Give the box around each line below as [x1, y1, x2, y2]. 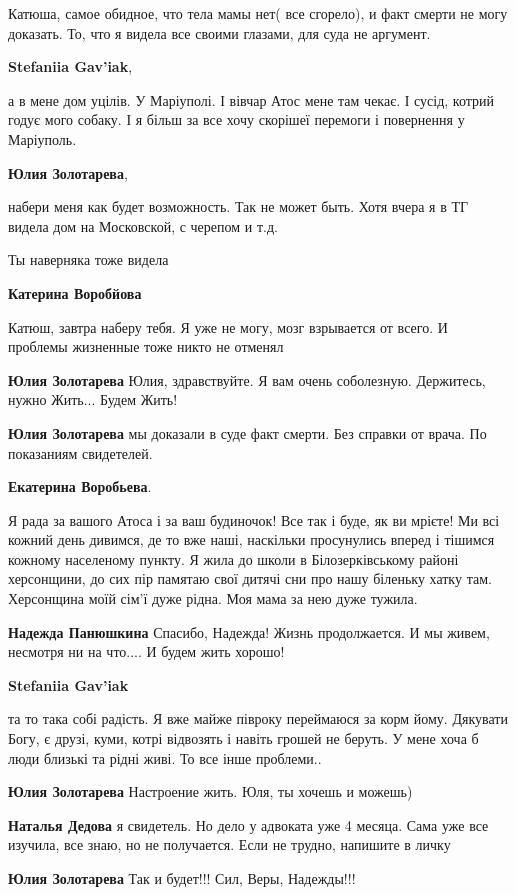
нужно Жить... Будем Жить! [8, 389, 178, 410]
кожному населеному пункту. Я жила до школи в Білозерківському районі [8, 548, 459, 569]
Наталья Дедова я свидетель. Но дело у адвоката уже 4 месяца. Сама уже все [8, 814, 489, 835]
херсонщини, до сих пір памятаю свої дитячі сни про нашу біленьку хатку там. [8, 568, 492, 589]
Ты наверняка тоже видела [8, 249, 169, 270]
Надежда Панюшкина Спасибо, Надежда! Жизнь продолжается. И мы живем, [8, 621, 490, 642]
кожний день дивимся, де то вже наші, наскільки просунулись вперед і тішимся [8, 529, 495, 550]
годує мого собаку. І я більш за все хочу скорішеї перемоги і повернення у [8, 109, 465, 130]
